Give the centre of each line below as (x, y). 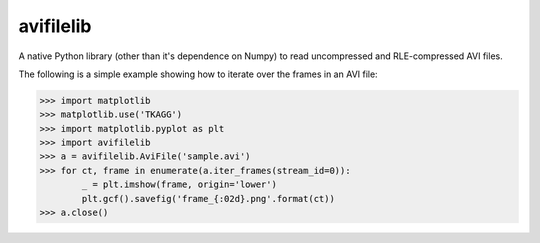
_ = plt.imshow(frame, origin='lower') (179, 184)
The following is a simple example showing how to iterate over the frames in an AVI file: (198, 74)
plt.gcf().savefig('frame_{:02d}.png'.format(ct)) (208, 198)
